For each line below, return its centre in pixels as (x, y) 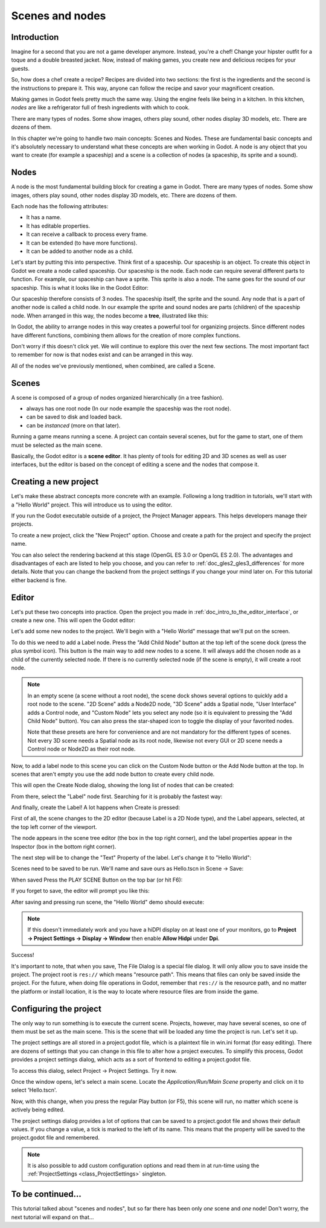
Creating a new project (55, 482)
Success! (23, 955)
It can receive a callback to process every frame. (87, 234)
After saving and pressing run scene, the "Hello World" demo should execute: (108, 902)
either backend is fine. (39, 580)
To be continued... (46, 1194)
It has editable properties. (58, 226)
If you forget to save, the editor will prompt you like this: (81, 891)
